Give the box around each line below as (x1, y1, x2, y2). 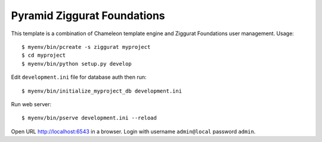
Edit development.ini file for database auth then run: (11, 73, 147, 81)
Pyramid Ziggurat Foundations (11, 9, 165, 22)
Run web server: (11, 100, 52, 107)
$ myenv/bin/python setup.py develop (21, 60, 132, 67)
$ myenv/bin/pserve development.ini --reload (21, 115, 157, 122)
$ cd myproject (21, 52, 66, 59)
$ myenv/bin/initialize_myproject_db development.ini (21, 87, 182, 94)
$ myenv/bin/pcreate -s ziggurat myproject (21, 44, 151, 50)
